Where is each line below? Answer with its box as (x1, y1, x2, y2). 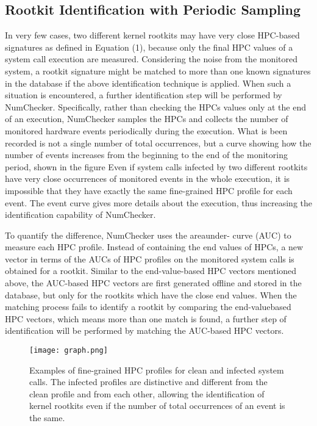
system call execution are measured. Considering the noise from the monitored (5, 52, 298, 65)
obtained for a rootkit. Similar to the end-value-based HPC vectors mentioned (5, 264, 297, 277)
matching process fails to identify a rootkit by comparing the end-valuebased (5, 300, 291, 313)
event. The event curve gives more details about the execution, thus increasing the (5, 196, 312, 209)
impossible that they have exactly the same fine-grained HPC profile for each (5, 184, 293, 197)
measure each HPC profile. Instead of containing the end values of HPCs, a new (5, 240, 304, 253)
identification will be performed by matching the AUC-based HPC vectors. (5, 324, 284, 337)
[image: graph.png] (29, 346, 108, 355)
